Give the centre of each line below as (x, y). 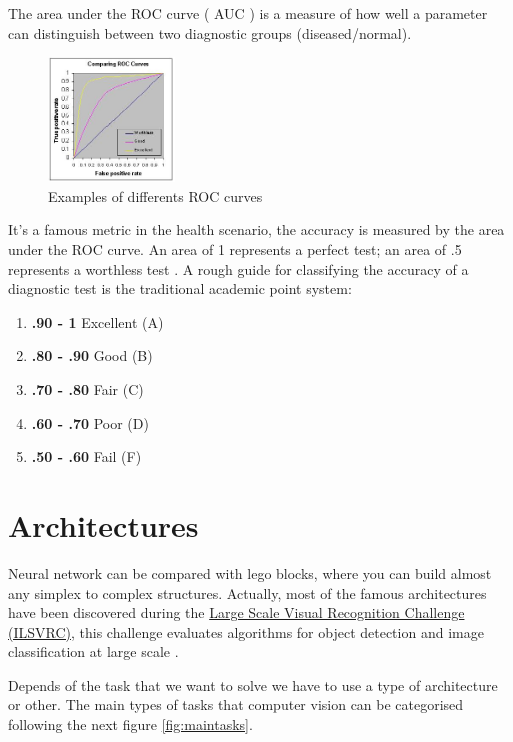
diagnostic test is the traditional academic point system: (180, 288)
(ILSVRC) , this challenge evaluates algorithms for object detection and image (246, 631)
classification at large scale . (93, 651)
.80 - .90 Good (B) (92, 355)
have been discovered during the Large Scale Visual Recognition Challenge (236, 612)
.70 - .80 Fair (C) (87, 389)
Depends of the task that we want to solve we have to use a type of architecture (253, 684)
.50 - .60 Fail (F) (86, 456)
